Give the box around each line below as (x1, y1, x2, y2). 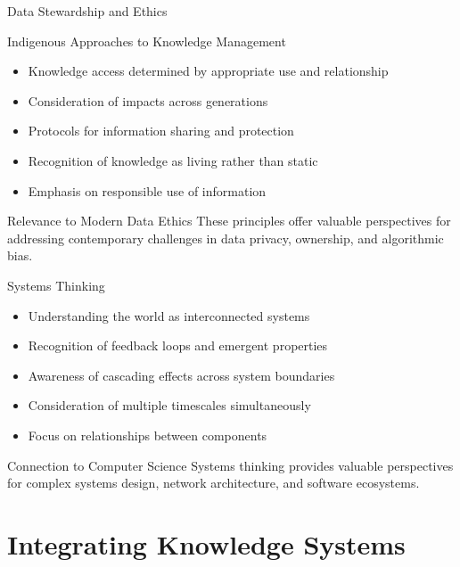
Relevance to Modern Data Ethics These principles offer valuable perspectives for (7, 211, 451, 230)
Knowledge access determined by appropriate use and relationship (28, 62, 389, 80)
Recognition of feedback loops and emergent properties (28, 336, 328, 355)
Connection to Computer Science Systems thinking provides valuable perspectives (7, 456, 454, 474)
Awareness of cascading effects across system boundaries (28, 366, 335, 384)
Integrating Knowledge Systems (7, 525, 406, 562)
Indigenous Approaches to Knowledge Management (7, 31, 286, 50)
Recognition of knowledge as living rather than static (28, 151, 318, 169)
